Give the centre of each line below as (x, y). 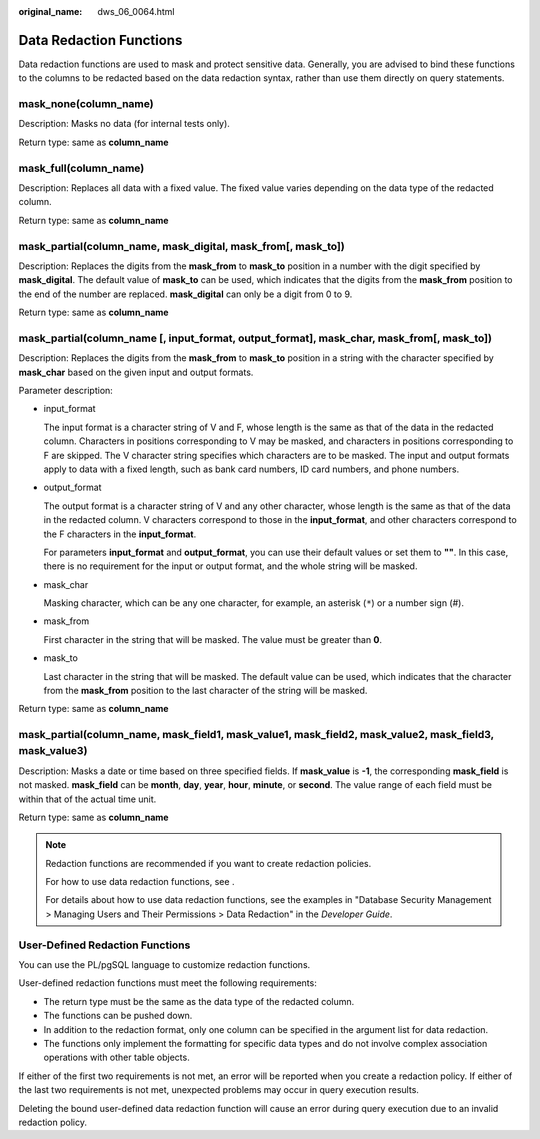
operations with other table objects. (116, 1057)
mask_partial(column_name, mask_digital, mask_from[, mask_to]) (181, 246)
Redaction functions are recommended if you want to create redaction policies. (208, 863)
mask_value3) (53, 751)
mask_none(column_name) (86, 104)
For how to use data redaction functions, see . (140, 882)
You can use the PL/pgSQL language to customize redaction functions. (164, 964)
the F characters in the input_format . (120, 534)
